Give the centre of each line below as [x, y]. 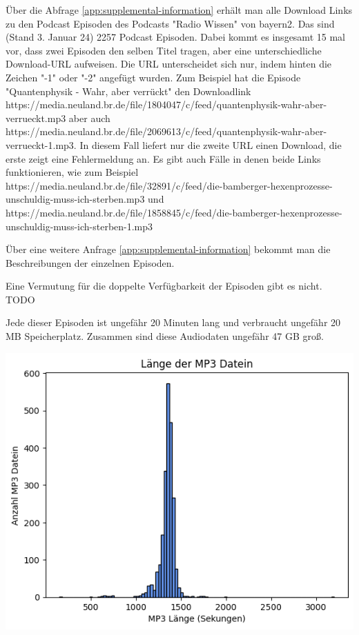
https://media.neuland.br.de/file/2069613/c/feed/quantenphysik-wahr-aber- [166, 131]
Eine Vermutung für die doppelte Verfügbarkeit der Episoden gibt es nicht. [164, 286]
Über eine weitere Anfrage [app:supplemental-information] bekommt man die [168, 249]
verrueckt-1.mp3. [41, 144]
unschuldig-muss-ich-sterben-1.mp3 [79, 226]
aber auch [89, 118]
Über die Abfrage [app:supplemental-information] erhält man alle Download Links [179, 10]
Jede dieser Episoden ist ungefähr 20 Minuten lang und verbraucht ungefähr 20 [173, 322]
